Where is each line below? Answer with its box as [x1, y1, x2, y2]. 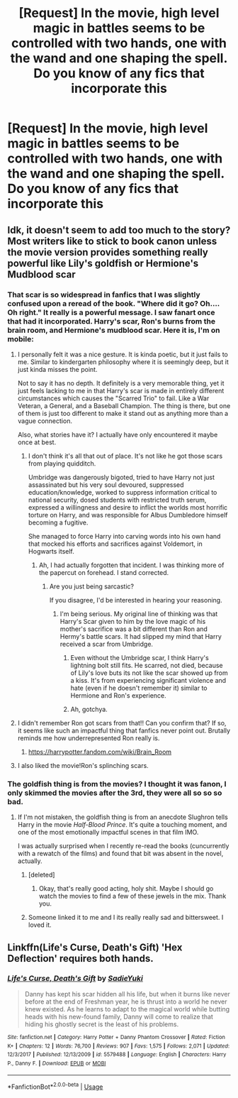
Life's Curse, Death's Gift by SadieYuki [7, 974, 143, 984]
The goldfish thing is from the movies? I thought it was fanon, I [7, 779, 227, 789]
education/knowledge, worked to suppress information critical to [28, 488, 217, 496]
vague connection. [17, 417, 73, 425]
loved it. [28, 921, 52, 929]
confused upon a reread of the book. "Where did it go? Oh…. [7, 298, 220, 308]
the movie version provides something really [7, 246, 209, 258]
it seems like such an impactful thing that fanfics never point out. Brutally [17, 726, 231, 735]
